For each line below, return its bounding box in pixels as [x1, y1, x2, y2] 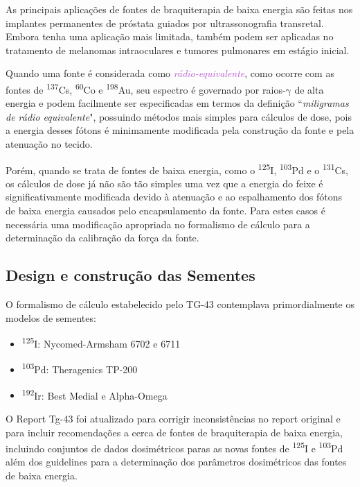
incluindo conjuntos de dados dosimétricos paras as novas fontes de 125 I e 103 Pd [6, 439, 343, 455]
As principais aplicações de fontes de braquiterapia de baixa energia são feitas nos [6, 2, 353, 16]
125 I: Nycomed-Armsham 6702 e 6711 [21, 334, 181, 350]
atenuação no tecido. [6, 137, 93, 151]
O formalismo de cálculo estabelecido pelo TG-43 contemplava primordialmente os [6, 297, 355, 311]
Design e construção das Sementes [6, 264, 255, 286]
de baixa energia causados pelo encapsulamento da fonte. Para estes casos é [6, 203, 325, 218]
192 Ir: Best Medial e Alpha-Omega [21, 386, 168, 402]
